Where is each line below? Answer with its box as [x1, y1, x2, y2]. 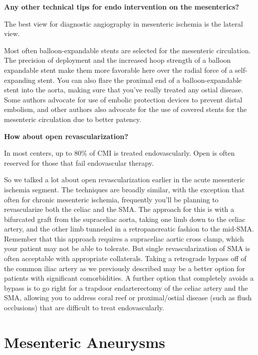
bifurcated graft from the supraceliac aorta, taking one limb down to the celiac [4, 213, 245, 224]
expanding [4, 74, 36, 85]
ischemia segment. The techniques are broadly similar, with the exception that [4, 184, 245, 194]
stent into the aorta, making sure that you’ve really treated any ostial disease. [4, 84, 243, 95]
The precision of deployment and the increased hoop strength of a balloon [4, 55, 231, 65]
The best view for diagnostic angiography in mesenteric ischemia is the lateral [4, 18, 243, 29]
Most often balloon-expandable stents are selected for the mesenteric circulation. [4, 45, 251, 55]
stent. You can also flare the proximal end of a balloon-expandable [38, 74, 242, 85]
